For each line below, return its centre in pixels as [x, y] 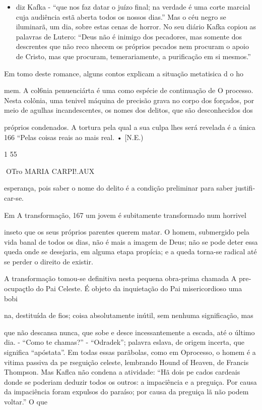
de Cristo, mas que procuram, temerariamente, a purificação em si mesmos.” [133, 56]
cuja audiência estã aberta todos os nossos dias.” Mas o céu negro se [121, 16]
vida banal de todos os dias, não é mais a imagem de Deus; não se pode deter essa [131, 241]
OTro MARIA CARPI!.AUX [50, 171]
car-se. [14, 197]
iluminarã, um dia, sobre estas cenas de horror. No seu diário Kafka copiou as [136, 27]
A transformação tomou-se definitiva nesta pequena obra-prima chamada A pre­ [128, 278]
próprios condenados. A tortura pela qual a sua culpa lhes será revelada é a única [130, 127]
